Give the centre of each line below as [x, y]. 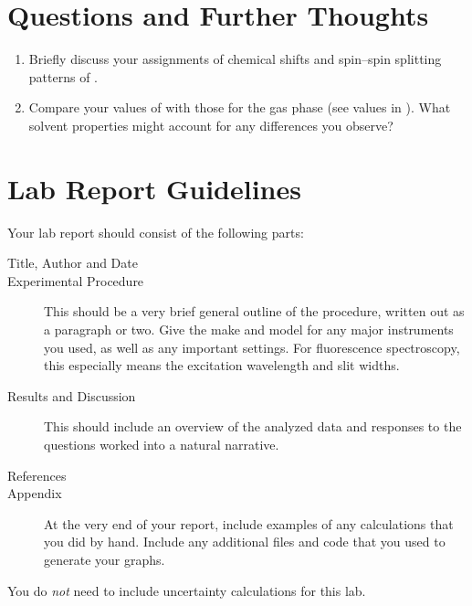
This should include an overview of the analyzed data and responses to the [253, 426]
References [37, 475]
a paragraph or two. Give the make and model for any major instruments [249, 329]
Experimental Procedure [76, 280]
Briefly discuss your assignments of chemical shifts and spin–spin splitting [235, 59]
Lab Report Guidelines [154, 188]
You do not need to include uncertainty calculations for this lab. [187, 590]
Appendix [35, 493]
